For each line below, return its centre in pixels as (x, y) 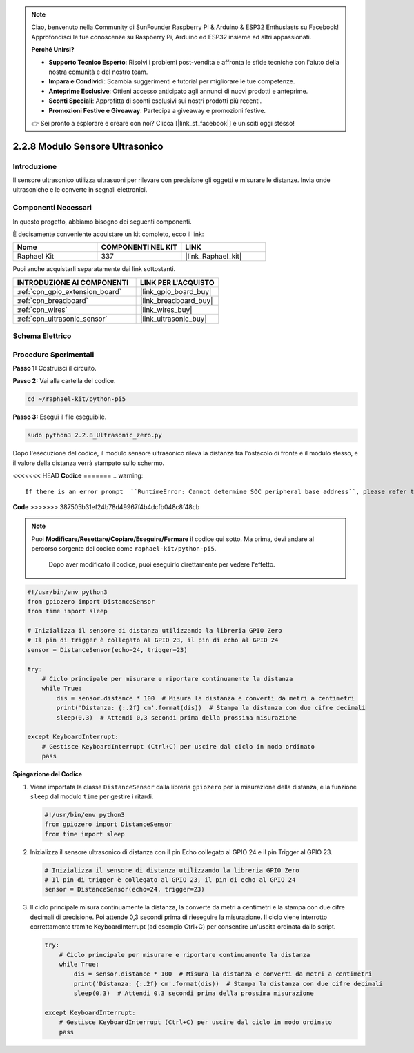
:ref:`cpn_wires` (42, 309)
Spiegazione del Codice (48, 774)
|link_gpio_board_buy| (176, 291)
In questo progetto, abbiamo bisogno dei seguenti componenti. (102, 222)
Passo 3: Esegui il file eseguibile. (60, 417)
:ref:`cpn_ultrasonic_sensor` (62, 319)
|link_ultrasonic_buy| (174, 319)
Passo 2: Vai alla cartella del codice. (64, 381)
